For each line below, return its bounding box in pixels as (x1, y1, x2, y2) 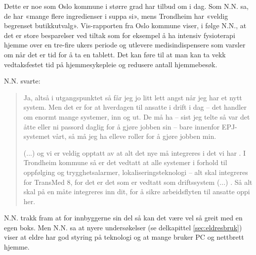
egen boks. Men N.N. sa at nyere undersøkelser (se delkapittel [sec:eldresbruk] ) (4, 222, 242, 232)
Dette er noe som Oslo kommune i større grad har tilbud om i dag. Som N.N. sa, (4, 1, 249, 11)
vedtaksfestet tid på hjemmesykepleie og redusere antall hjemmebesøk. (4, 59, 217, 69)
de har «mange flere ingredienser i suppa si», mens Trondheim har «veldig (4, 10, 228, 21)
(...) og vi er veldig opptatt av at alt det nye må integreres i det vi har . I (23, 147, 246, 158)
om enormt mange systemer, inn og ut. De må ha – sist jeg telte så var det (23, 111, 250, 122)
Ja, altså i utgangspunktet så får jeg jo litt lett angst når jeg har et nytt (23, 92, 242, 102)
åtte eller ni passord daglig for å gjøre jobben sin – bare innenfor (23, 121, 220, 131)
